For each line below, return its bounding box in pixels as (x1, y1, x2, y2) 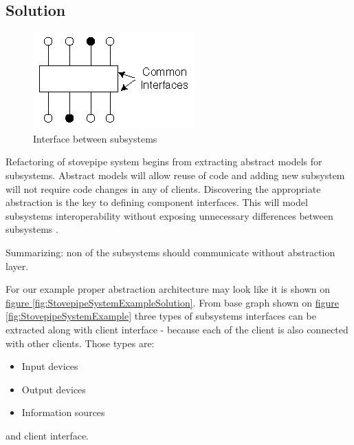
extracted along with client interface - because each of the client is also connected (5, 322, 349, 336)
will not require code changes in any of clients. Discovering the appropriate (5, 181, 321, 196)
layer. (5, 258, 29, 273)
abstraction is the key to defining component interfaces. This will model (5, 195, 308, 209)
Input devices (21, 359, 78, 373)
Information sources (21, 405, 105, 420)
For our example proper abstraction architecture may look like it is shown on (5, 282, 331, 296)
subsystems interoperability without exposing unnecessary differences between (5, 208, 333, 222)
